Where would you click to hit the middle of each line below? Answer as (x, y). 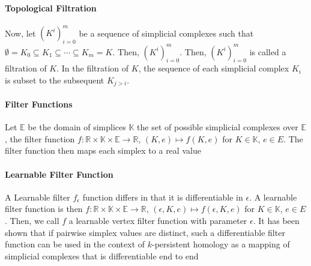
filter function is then (44, 209)
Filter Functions (39, 104)
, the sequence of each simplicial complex (214, 68)
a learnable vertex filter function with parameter (158, 220)
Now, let (20, 33)
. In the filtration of (93, 68)
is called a (268, 51)
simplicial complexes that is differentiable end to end (102, 255)
